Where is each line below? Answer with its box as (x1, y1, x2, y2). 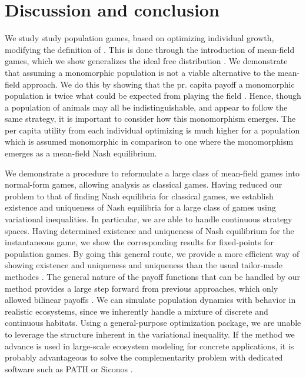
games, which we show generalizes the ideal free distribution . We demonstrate (5, 55, 288, 67)
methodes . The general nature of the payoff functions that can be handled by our (5, 271, 300, 282)
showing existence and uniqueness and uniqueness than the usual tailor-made (5, 259, 282, 271)
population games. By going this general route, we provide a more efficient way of (5, 247, 300, 259)
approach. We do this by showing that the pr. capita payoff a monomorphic (22, 78, 295, 90)
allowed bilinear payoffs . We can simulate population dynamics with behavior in (5, 293, 296, 306)
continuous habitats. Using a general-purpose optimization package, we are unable (5, 316, 301, 329)
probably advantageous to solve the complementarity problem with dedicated (5, 351, 283, 363)
